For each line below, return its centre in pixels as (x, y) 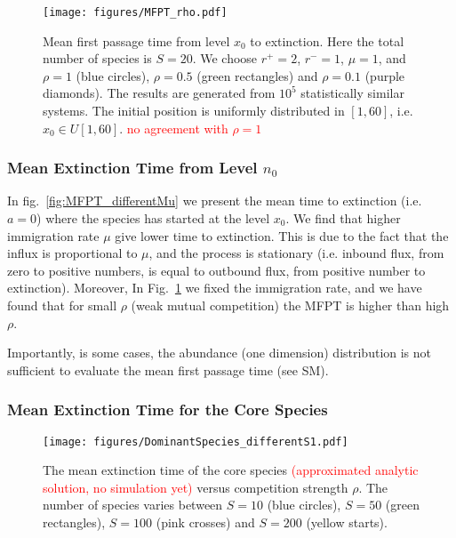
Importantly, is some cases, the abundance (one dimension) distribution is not (220, 353)
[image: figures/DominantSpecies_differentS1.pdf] (196, 442)
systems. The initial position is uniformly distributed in (194, 111)
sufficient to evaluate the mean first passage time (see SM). (168, 369)
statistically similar (352, 93)
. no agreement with (174, 128)
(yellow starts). (347, 522)
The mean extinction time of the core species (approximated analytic (231, 470)
